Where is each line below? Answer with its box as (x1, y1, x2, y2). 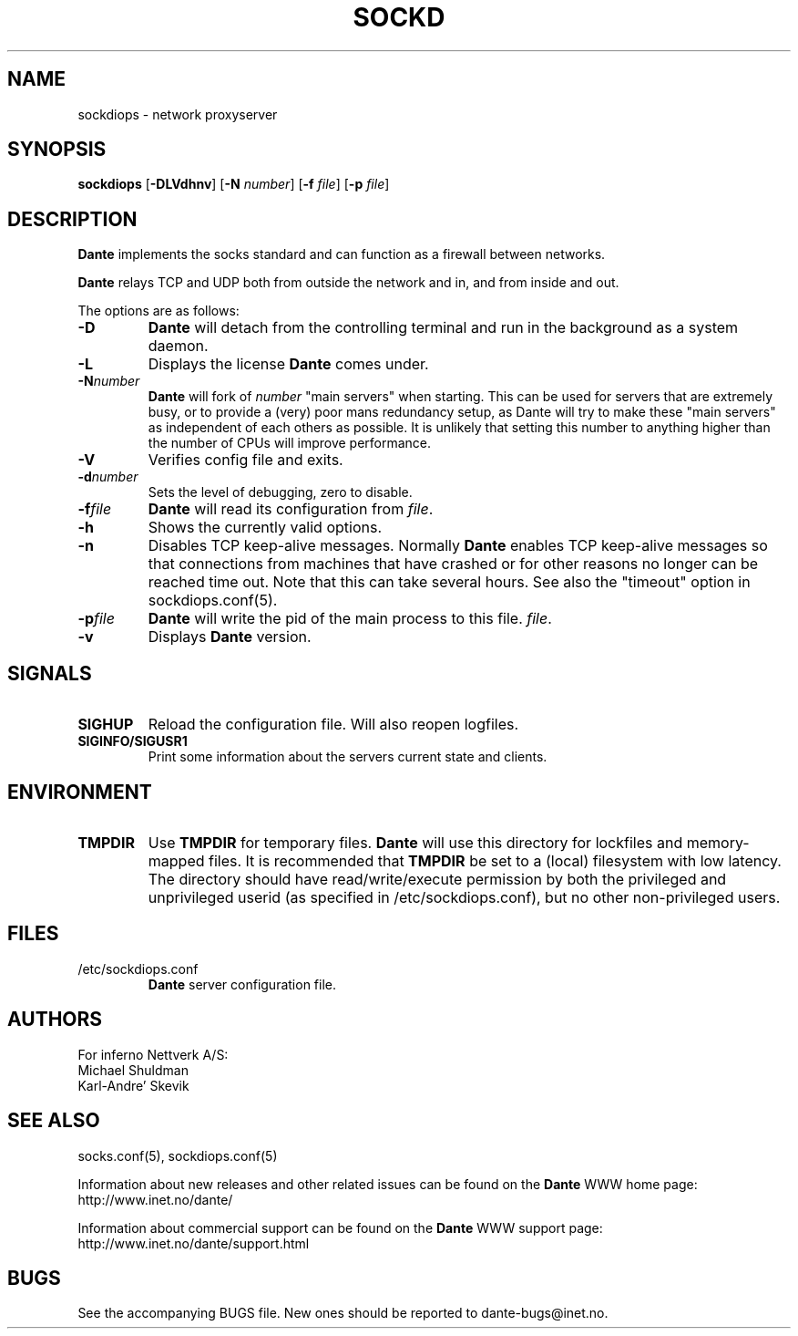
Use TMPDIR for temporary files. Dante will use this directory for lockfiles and (148, 833, 683, 852)
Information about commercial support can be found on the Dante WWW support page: (77, 1219, 603, 1236)
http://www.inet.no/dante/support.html (77, 1235, 310, 1251)
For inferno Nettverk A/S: (77, 1046, 229, 1062)
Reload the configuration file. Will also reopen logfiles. (148, 715, 519, 734)
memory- (686, 833, 750, 852)
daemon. (148, 337, 209, 356)
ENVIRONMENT (7, 780, 152, 803)
